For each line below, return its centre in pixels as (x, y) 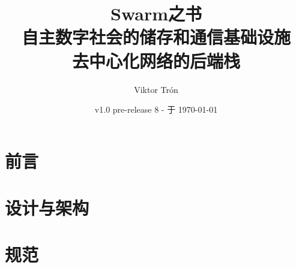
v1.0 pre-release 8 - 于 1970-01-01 (156, 109)
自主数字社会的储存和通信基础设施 (156, 37)
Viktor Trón (156, 89)
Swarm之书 (156, 13)
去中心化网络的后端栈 (156, 60)
